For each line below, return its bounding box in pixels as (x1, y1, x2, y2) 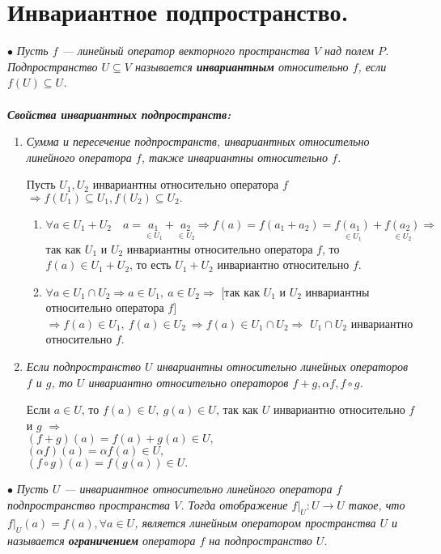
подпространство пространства (7, 496, 170, 514)
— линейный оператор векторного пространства (61, 42, 310, 59)
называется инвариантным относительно (134, 58, 349, 75)
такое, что (348, 496, 405, 514)
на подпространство (209, 531, 312, 548)
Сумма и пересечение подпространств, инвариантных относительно (26, 133, 370, 150)
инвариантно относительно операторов (88, 373, 289, 390)
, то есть (129, 256, 172, 273)
